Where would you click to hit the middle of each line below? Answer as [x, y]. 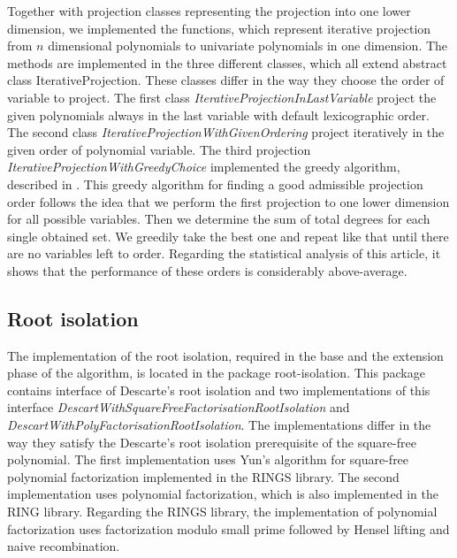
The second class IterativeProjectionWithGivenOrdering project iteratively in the [226, 132]
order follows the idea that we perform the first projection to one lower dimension [228, 201]
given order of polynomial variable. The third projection [159, 149]
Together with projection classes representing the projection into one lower [209, 11]
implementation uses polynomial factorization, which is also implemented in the [223, 494]
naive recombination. [64, 546]
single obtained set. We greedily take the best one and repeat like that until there [228, 236]
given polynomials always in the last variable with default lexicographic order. [218, 115]
